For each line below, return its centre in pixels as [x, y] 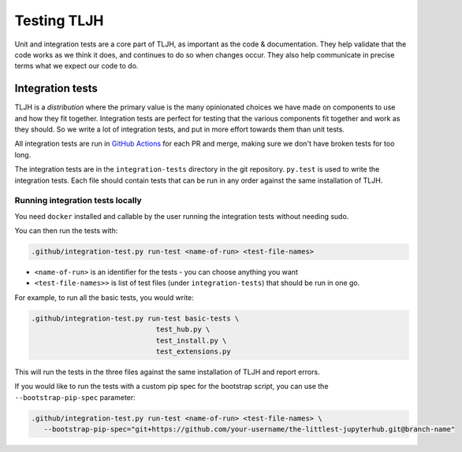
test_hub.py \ [183, 330]
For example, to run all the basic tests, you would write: [104, 297]
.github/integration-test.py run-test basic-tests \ [135, 318]
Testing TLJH [59, 20]
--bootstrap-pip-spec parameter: [75, 397]
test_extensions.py [194, 352]
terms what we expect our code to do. [76, 66]
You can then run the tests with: [66, 231]
